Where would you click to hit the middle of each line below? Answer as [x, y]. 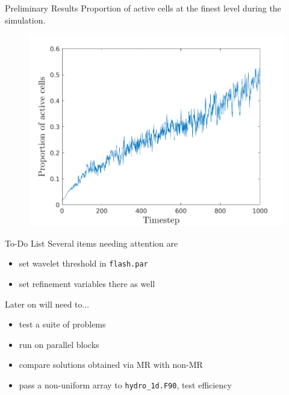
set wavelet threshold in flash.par [83, 263]
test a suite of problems [62, 324]
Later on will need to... [47, 304]
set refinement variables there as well [87, 283]
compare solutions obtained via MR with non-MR [111, 365]
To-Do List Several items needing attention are [92, 243]
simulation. [25, 20]
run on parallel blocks [59, 344]
